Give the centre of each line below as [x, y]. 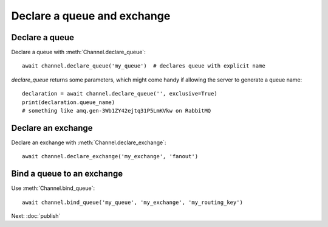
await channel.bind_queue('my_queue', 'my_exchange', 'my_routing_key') [132, 202]
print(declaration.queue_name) [69, 102]
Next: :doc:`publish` [36, 216]
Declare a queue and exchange [91, 16]
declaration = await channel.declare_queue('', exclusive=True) [120, 94]
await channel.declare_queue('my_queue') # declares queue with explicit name [144, 66]
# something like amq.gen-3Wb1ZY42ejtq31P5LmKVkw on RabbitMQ [117, 111]
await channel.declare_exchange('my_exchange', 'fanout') [110, 156]
